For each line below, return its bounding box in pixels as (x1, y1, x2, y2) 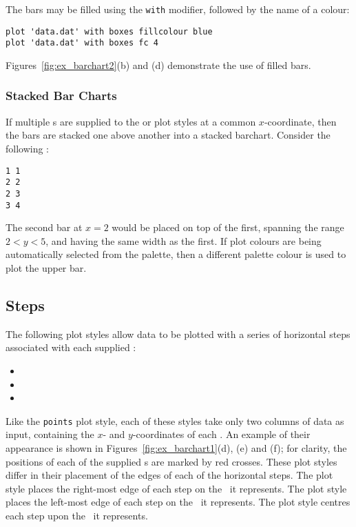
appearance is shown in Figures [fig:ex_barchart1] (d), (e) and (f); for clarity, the (6, 440, 347, 455)
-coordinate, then (264, 114, 337, 128)
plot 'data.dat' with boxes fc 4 (6, 38, 158, 48)
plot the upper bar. (6, 260, 87, 275)
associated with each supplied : (6, 340, 136, 355)
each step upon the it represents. (6, 508, 148, 522)
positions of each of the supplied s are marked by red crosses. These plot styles (6, 454, 337, 468)
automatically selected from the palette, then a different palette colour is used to (6, 247, 346, 261)
